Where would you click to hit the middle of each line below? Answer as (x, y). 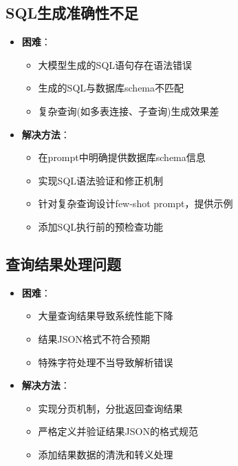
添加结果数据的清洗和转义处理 (106, 454)
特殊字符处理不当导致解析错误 (106, 362)
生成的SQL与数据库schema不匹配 (111, 88)
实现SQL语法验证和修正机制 (101, 180)
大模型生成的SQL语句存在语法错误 (115, 64)
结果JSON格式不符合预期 (94, 338)
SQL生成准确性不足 (72, 13)
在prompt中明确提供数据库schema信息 (122, 157)
